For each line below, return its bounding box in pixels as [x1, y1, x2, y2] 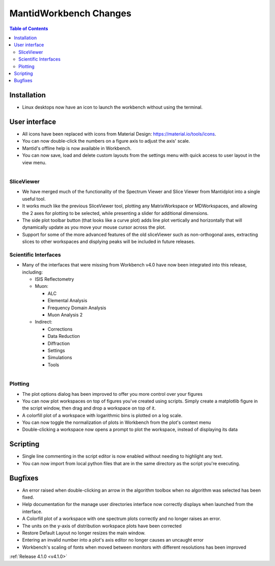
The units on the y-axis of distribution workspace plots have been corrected [22, 523, 182, 529]
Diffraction [47, 340, 70, 346]
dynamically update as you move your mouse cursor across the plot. [22, 224, 166, 230]
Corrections [47, 326, 73, 332]
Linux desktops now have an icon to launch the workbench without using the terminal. [22, 104, 203, 111]
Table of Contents [9, 25, 48, 32]
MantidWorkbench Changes [9, 8, 132, 19]
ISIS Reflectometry [35, 276, 74, 282]
